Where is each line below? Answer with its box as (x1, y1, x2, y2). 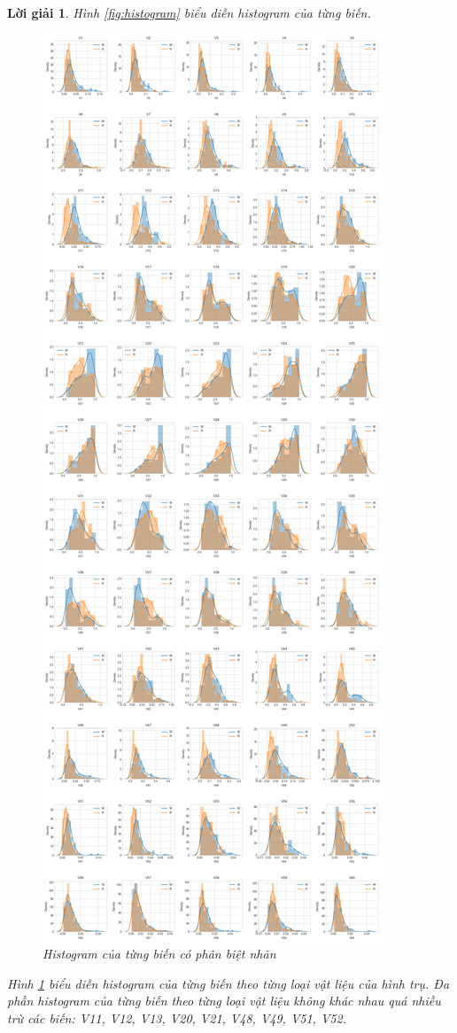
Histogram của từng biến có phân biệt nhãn (43, 944, 276, 963)
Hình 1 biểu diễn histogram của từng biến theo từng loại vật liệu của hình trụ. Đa (7, 974, 450, 992)
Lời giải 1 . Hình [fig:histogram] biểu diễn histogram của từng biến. (7, 4, 371, 21)
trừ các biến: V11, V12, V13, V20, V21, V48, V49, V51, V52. (7, 1008, 346, 1027)
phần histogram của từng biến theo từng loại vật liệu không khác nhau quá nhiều (7, 991, 441, 1010)
